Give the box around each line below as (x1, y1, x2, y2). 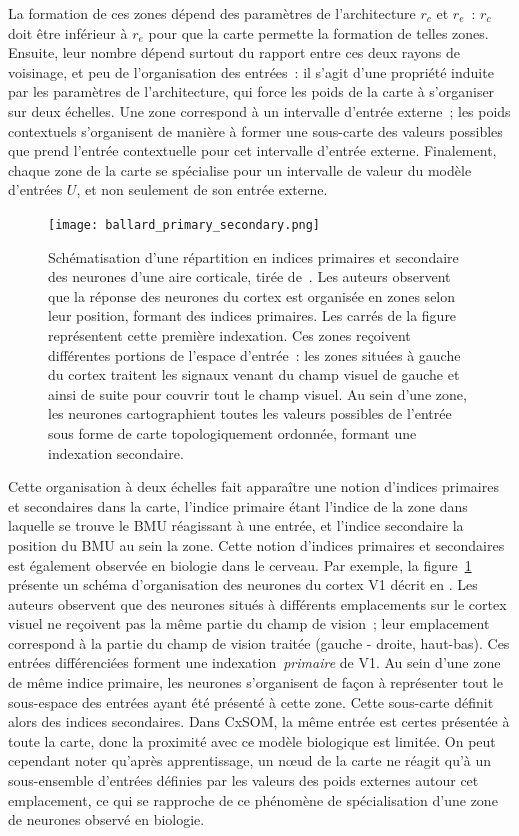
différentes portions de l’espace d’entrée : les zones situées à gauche (48, 344, 461, 365)
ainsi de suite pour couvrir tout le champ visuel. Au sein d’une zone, (48, 383, 467, 404)
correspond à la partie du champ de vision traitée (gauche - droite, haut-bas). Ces (8, 632, 510, 653)
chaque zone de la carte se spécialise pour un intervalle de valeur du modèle (8, 159, 472, 180)
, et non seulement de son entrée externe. (76, 179, 328, 200)
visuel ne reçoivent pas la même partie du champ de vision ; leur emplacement (8, 613, 490, 634)
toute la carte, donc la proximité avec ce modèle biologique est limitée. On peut (8, 730, 496, 751)
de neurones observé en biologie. (8, 809, 205, 830)
